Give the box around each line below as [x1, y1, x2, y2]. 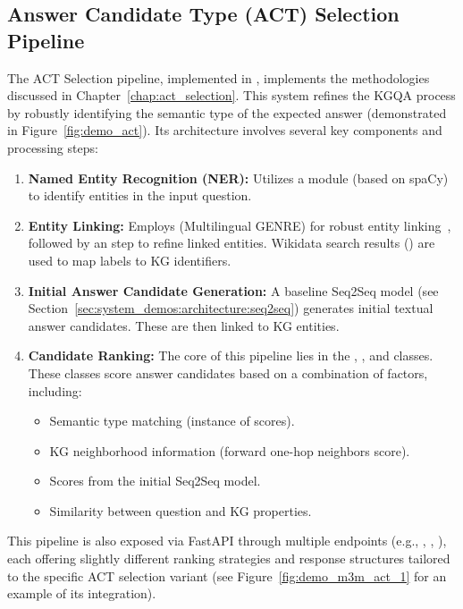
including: [28, 381, 82, 400]
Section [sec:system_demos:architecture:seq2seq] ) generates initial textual [28, 299, 434, 317]
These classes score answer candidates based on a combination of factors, [28, 363, 428, 382]
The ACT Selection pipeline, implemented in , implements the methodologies [7, 68, 430, 87]
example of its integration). [7, 584, 156, 603]
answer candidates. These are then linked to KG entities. [28, 316, 340, 334]
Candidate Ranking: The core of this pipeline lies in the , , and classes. [28, 346, 434, 365]
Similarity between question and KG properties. [49, 501, 312, 520]
